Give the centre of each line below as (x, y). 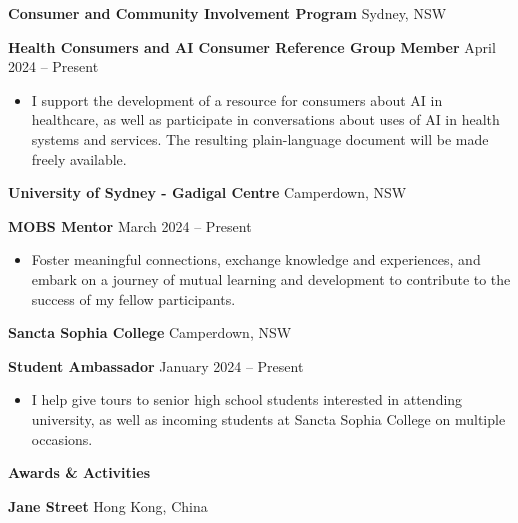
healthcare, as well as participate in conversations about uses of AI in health (265, 119)
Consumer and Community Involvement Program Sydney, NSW (227, 13)
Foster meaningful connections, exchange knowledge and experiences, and (256, 259)
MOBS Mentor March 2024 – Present (130, 225)
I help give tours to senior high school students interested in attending (247, 399)
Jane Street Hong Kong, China (108, 505)
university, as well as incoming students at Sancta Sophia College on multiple (268, 418)
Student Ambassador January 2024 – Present (156, 365)
